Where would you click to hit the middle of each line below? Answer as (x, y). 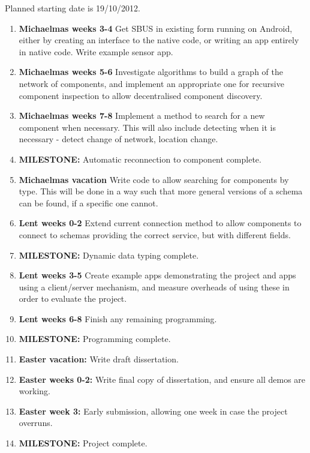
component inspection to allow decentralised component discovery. (141, 95)
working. (34, 391)
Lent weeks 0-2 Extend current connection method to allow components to (160, 223)
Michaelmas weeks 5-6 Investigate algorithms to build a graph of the (151, 72)
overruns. (36, 423)
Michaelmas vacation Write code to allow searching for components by (154, 179)
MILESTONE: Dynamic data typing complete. (109, 255)
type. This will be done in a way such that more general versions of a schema (161, 191)
